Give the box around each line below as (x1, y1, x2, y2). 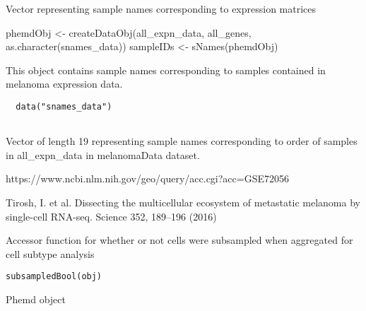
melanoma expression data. (6, 76, 123, 91)
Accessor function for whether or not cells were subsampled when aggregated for (6, 233, 353, 247)
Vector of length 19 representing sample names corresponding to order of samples (6, 134, 358, 148)
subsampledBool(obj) (6, 271, 102, 282)
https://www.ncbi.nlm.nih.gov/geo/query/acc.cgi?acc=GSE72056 (6, 171, 290, 186)
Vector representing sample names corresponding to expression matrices (6, 1, 317, 16)
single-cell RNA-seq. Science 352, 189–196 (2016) (6, 209, 217, 223)
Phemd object (6, 292, 66, 307)
